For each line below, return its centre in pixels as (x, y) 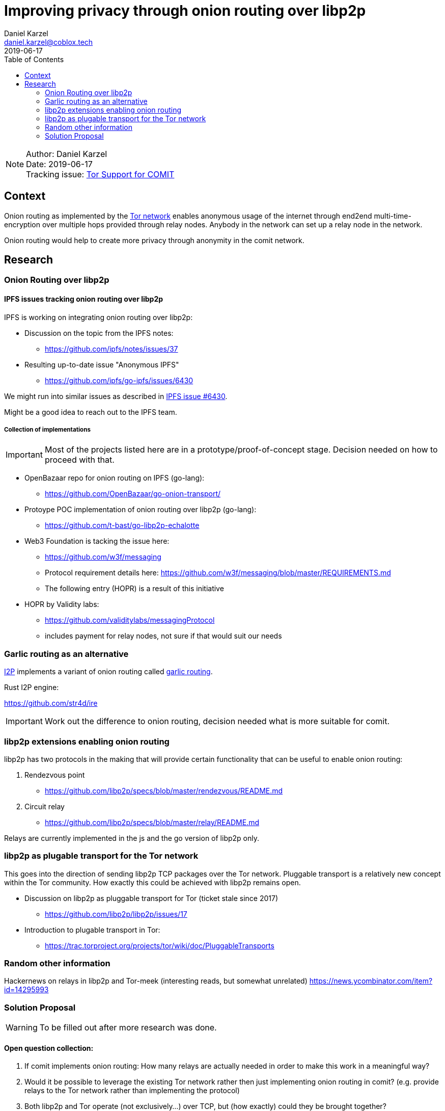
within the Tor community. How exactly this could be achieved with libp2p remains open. (152, 882)
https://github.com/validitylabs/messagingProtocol (130, 620)
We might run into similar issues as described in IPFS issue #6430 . (116, 396)
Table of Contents (34, 59)
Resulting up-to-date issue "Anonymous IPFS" (102, 364)
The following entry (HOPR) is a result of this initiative (134, 589)
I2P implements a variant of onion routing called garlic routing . (108, 672)
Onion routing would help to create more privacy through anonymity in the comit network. (154, 240)
